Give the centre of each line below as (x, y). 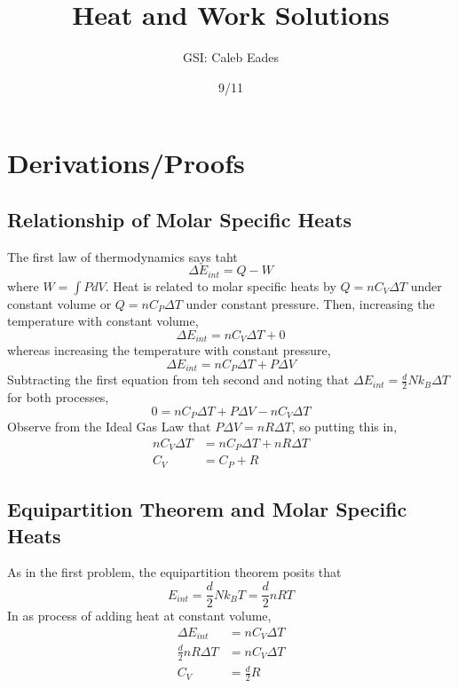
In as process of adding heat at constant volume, (139, 616)
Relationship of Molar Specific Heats (180, 219)
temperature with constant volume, (103, 321)
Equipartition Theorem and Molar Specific (207, 509)
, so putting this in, (344, 427)
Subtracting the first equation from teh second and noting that (178, 380)
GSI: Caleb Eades (231, 57)
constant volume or (59, 303)
